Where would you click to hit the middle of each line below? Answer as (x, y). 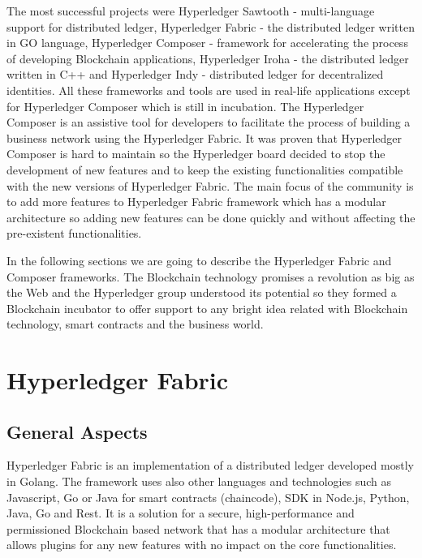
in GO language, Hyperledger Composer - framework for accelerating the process (207, 43)
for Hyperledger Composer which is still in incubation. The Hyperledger (185, 106)
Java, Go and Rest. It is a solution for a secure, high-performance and (181, 513)
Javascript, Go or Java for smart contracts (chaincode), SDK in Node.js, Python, (208, 497)
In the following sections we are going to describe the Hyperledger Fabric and (199, 260)
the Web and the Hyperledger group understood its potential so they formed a (202, 292)
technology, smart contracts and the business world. (135, 324)
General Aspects (77, 431)
